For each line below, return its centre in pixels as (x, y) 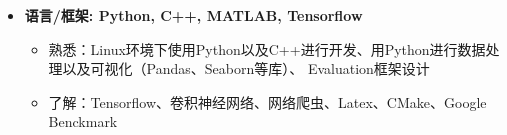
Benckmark (83, 121)
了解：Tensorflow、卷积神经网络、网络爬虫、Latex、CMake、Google (267, 101)
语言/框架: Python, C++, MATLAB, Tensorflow (193, 15)
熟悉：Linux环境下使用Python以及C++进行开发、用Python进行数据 (267, 48)
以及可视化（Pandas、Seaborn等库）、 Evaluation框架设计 (246, 68)
